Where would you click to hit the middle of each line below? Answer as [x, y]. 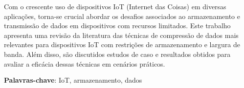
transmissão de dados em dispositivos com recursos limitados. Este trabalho [117, 26]
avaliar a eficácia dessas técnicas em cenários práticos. [85, 63]
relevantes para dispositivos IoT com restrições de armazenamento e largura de [122, 44]
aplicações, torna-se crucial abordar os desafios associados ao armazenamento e [122, 16]
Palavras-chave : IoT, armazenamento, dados [73, 80]
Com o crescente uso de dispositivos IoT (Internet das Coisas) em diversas [115, 6]
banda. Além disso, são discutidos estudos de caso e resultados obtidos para [117, 54]
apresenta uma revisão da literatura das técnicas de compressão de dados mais [121, 35]
